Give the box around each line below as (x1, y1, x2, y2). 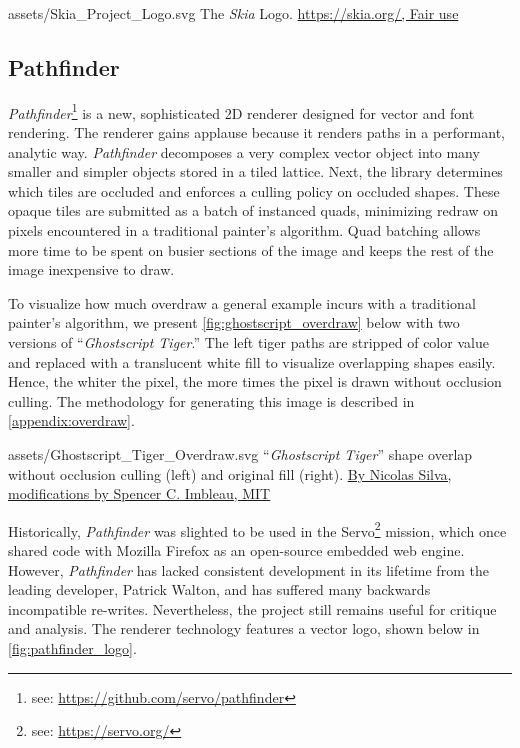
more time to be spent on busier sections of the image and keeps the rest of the (8, 239, 494, 260)
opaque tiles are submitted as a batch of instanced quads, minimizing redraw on (8, 200, 499, 221)
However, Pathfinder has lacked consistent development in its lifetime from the (8, 559, 489, 580)
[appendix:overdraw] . (8, 410, 135, 431)
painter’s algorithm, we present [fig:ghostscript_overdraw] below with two (8, 312, 460, 333)
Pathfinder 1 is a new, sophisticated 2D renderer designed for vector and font (8, 99, 475, 123)
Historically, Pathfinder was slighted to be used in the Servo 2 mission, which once (8, 517, 507, 541)
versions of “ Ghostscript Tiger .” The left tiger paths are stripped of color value (8, 331, 489, 352)
